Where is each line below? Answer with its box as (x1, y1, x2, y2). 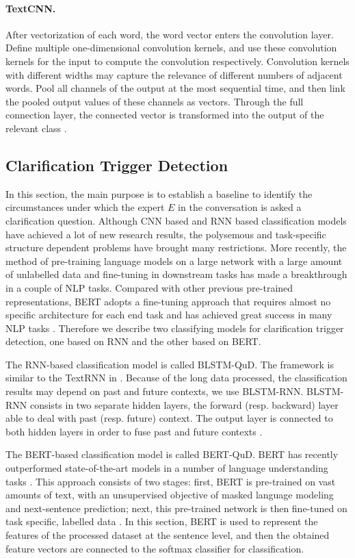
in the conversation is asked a (178, 200, 302, 214)
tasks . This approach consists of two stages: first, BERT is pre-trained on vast (5, 474, 336, 488)
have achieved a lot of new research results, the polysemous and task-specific (5, 227, 326, 241)
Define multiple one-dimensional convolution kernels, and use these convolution (5, 40, 337, 55)
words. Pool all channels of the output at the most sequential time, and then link (5, 81, 345, 95)
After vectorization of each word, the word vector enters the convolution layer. (5, 27, 334, 41)
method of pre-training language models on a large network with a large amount (5, 253, 343, 268)
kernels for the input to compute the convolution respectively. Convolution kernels (5, 53, 350, 68)
